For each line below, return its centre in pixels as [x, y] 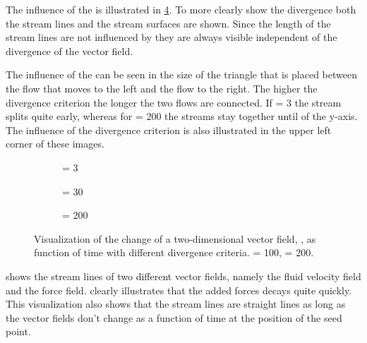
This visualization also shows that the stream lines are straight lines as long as [176, 304]
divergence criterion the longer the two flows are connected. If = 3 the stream [174, 102]
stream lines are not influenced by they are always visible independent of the [172, 37]
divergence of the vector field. [70, 50]
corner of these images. [55, 144]
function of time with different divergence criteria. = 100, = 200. [174, 252]
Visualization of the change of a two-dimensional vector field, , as [175, 238]
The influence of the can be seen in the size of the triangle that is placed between [181, 74]
